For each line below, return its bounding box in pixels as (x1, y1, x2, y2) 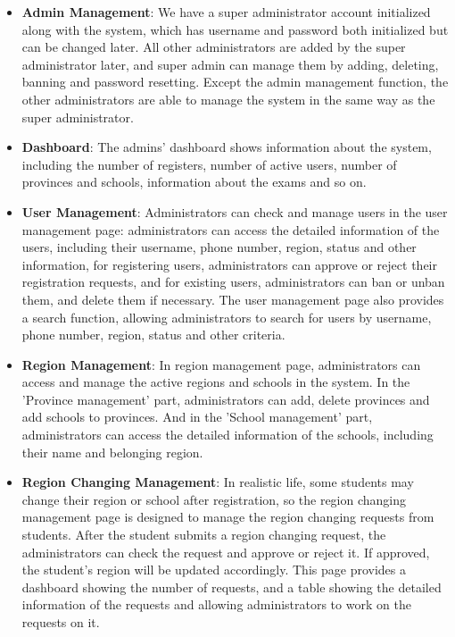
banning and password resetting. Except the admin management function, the (21, 72, 449, 91)
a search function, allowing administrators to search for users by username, (21, 307, 432, 326)
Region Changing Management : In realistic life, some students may (21, 473, 414, 491)
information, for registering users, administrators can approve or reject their (21, 255, 437, 273)
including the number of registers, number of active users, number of (21, 155, 397, 173)
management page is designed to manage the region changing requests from (21, 507, 434, 526)
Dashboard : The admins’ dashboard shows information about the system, (21, 138, 432, 156)
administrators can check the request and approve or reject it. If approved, (21, 542, 430, 561)
